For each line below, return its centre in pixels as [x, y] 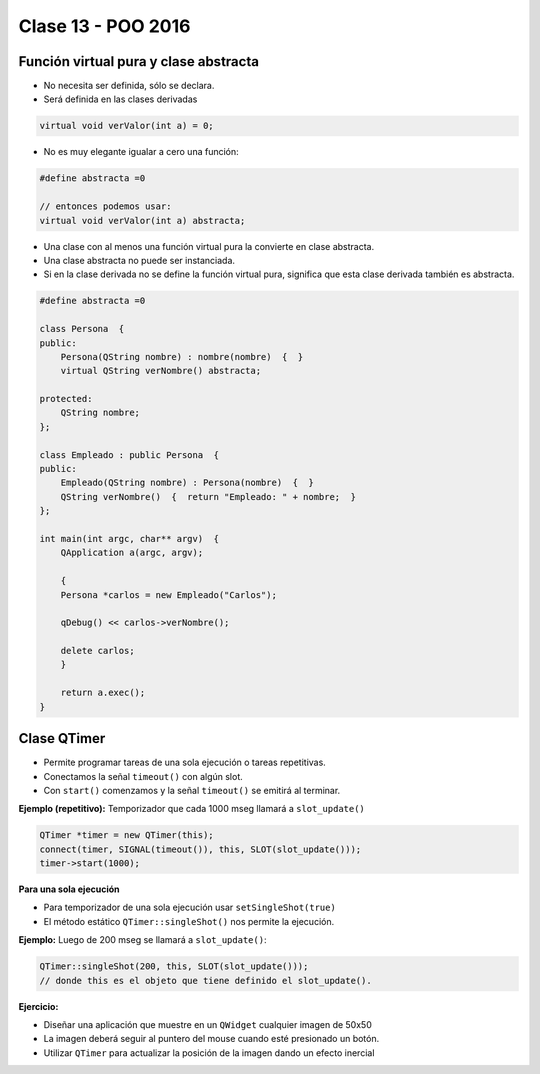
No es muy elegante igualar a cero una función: [141, 152]
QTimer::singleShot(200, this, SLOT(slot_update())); [174, 966]
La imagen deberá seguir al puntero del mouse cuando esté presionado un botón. [211, 1039]
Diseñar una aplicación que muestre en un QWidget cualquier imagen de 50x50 [207, 1024]
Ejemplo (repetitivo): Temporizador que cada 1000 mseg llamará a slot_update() [191, 809]
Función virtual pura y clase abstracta [139, 61]
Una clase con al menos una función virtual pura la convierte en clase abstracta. [209, 246]
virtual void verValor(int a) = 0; [126, 126]
